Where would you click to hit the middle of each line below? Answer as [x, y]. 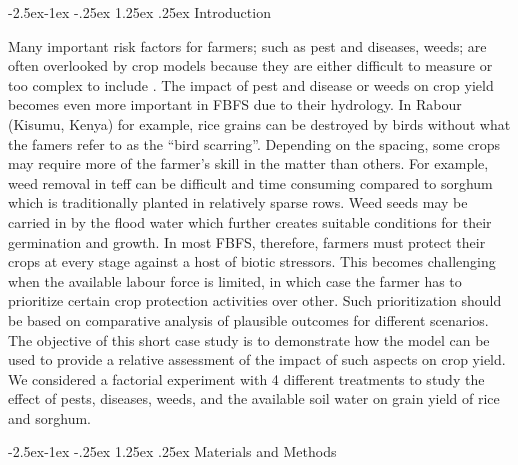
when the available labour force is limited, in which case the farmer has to [235, 280]
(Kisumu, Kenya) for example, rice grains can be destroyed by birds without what [259, 123]
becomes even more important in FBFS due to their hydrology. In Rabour [235, 104]
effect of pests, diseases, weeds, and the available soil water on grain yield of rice [254, 398]
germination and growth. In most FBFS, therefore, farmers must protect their [247, 241]
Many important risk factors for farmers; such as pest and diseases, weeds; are [247, 45]
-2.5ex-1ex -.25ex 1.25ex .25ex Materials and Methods [172, 451]
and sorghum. [49, 417]
